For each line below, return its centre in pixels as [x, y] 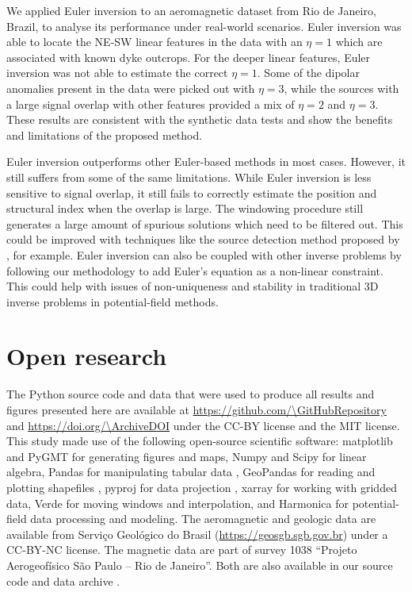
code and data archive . [63, 580]
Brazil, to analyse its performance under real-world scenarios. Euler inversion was [204, 26]
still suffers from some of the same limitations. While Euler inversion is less [189, 177]
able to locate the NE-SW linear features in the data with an [154, 42]
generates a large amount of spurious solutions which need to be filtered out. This [205, 223]
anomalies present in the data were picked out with [131, 88]
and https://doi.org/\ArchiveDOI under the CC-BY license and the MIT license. [203, 425]
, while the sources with [341, 88]
